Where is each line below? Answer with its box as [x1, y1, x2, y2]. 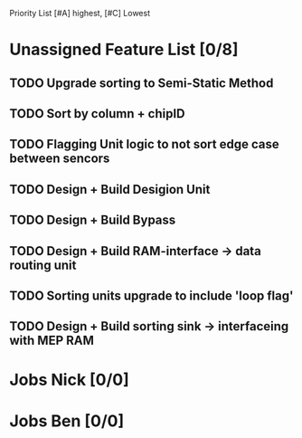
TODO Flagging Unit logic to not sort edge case [9, 137, 280, 152]
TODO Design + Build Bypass [9, 213, 176, 228]
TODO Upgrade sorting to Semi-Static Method [9, 75, 274, 90]
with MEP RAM [9, 333, 95, 348]
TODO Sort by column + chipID [9, 106, 185, 121]
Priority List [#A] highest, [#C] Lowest [9, 8, 151, 18]
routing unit [9, 257, 77, 272]
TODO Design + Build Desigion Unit [9, 181, 211, 197]
